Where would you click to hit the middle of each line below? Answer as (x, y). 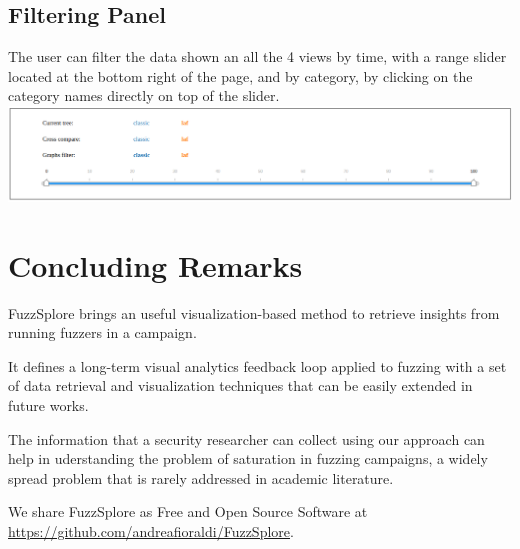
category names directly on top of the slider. (144, 95)
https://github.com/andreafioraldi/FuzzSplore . (151, 531)
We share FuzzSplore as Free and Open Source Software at (188, 511)
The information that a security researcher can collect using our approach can (246, 438)
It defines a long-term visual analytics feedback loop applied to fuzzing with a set (257, 365)
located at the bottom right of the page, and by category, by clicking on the (240, 75)
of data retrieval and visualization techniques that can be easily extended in (240, 385)
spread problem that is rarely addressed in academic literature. (201, 477)
